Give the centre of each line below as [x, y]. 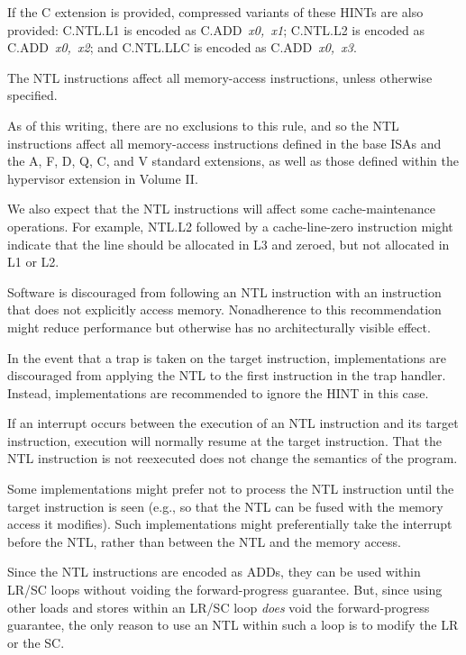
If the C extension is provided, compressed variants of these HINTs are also [215, 12]
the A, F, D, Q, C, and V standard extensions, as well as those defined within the [233, 161]
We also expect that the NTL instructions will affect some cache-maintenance [221, 209]
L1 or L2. [33, 262]
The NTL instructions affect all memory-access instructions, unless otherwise [220, 77]
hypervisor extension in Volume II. [103, 178]
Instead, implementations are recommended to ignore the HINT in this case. [218, 392]
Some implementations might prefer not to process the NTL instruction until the [231, 489]
